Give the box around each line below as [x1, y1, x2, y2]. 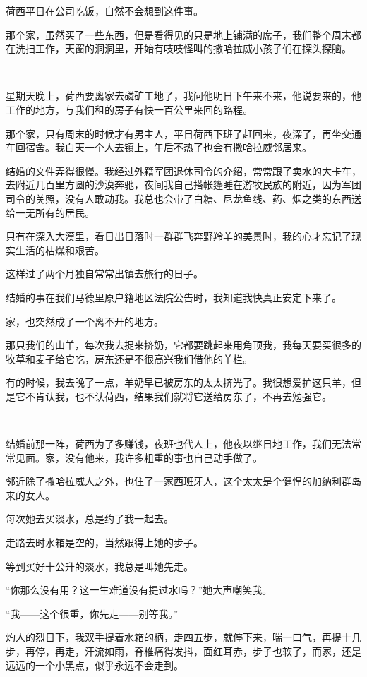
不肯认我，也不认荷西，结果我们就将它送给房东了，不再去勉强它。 [25, 388, 332, 403]
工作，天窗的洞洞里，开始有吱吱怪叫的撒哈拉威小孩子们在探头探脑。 [35, 41, 351, 56]
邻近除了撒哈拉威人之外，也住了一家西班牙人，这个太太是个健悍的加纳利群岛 [6, 474, 361, 489]
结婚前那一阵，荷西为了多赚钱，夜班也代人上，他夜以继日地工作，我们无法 [6, 436, 351, 451]
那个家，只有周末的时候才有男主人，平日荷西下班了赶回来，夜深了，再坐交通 [6, 126, 361, 140]
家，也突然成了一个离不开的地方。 [6, 313, 164, 328]
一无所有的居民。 [15, 205, 95, 220]
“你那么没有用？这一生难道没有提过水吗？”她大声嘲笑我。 [6, 582, 272, 597]
